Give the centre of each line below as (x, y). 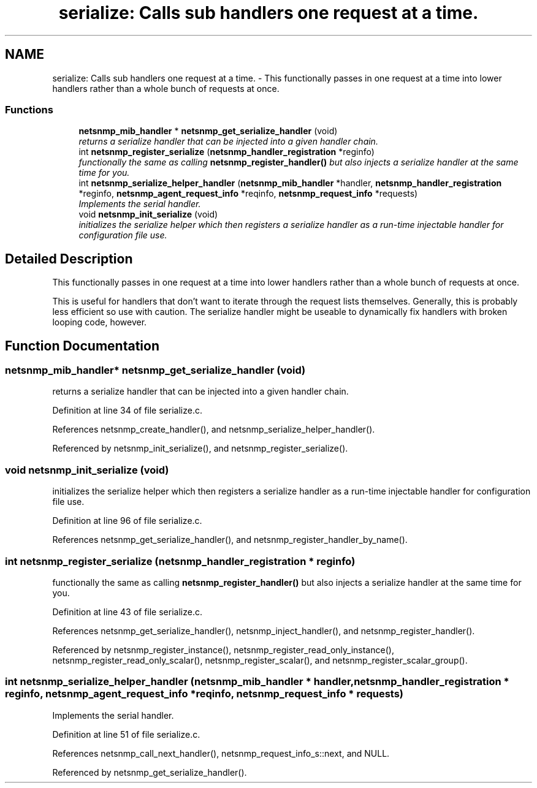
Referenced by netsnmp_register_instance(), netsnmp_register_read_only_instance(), (223, 650)
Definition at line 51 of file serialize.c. (126, 734)
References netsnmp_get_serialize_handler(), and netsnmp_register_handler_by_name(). (230, 540)
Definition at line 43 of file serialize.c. (127, 612)
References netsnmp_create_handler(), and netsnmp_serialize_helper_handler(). (214, 430)
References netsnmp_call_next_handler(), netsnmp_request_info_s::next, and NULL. (221, 753)
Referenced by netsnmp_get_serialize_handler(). (150, 772)
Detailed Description (69, 259)
